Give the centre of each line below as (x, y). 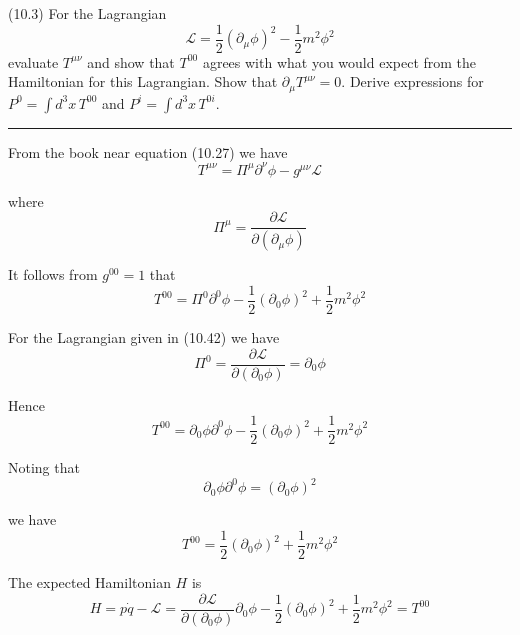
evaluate (33, 61)
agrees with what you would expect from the (339, 61)
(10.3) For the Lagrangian (87, 13)
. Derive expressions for (412, 81)
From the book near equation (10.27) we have (148, 151)
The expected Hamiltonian (89, 582)
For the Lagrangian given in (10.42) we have (144, 336)
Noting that (44, 467)
